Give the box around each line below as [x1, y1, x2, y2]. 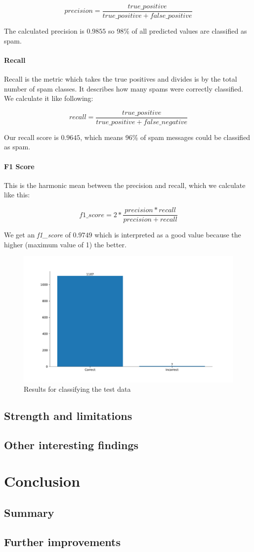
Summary [4, 505, 54, 520]
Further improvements [4, 534, 121, 549]
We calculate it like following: [4, 93, 93, 103]
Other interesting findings [4, 437, 139, 452]
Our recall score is [4, 132, 59, 142]
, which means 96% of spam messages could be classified [80, 132, 251, 142]
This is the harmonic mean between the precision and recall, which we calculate [4, 180, 246, 190]
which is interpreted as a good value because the [94, 230, 241, 240]
